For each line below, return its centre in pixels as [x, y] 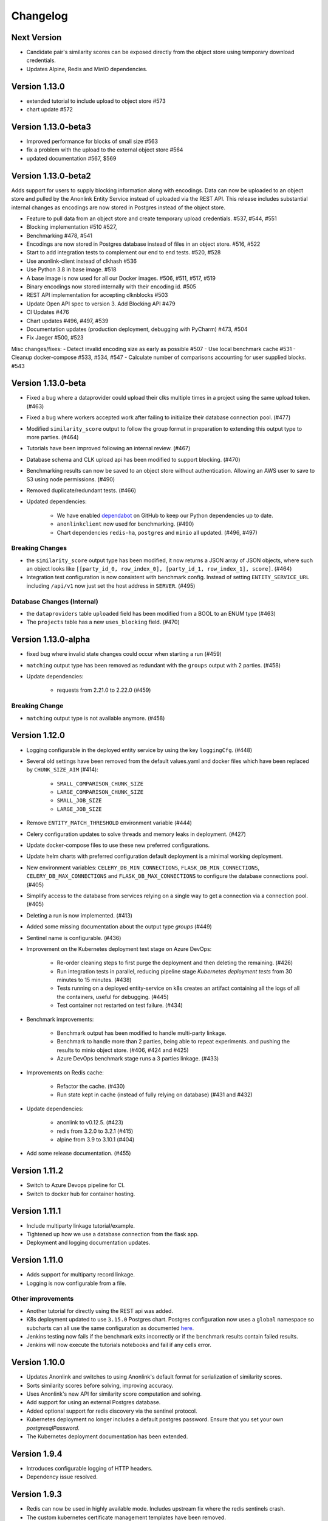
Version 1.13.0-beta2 [51, 176]
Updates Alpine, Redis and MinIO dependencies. [87, 69]
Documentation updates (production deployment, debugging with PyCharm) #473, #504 [137, 329]
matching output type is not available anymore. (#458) [96, 718]
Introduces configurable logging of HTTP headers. [90, 1468]
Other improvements [43, 1299]
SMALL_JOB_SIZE [80, 801]
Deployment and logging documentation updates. [88, 1243]
